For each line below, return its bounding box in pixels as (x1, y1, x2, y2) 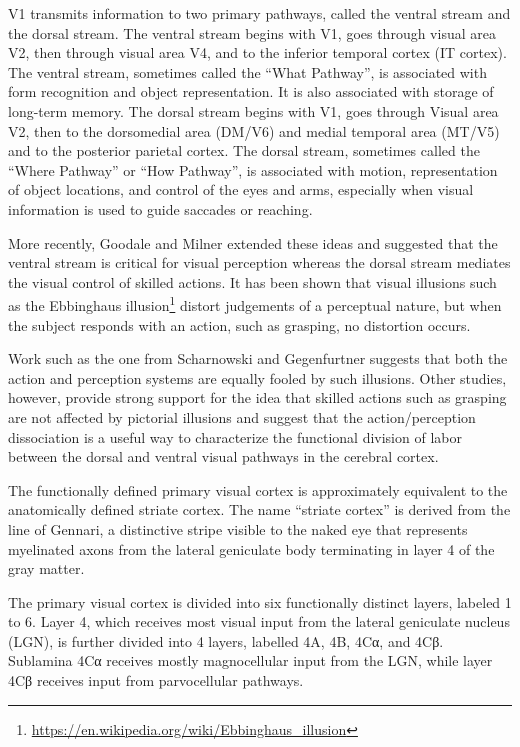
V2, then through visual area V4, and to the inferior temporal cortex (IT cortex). (8, 42, 507, 63)
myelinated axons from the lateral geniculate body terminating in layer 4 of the (8, 538, 495, 559)
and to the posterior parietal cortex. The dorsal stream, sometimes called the (8, 140, 480, 161)
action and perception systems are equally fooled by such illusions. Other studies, (8, 367, 507, 388)
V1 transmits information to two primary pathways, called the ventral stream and (8, 3, 511, 23)
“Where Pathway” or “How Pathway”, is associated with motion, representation (8, 159, 498, 180)
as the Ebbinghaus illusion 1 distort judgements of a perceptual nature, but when (8, 292, 502, 315)
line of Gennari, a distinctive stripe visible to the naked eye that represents (8, 518, 468, 539)
